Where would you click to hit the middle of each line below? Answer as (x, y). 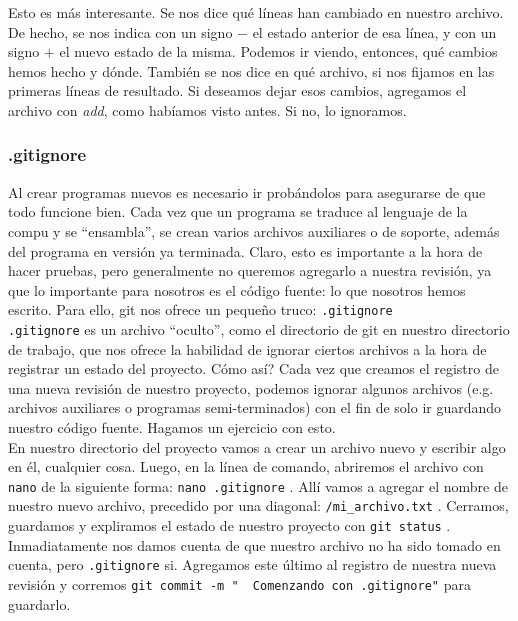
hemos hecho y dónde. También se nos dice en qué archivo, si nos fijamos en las (251, 70)
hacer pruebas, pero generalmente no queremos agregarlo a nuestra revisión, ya (250, 270)
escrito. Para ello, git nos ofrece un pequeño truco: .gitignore (200, 309)
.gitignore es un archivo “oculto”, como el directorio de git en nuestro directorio (259, 329)
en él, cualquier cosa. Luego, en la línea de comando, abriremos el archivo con (246, 466)
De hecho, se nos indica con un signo (120, 31)
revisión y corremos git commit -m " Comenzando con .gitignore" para (239, 584)
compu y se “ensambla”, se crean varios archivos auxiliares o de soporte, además (254, 230)
